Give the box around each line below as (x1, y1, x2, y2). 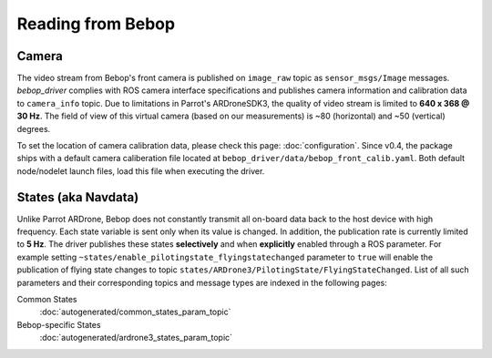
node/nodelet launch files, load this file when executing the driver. (16, 165, 265, 177)
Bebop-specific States (16, 319, 101, 330)
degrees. (16, 123, 51, 134)
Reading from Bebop (16, 14, 176, 34)
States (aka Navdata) (16, 189, 139, 205)
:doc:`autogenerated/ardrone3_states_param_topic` (39, 332, 232, 343)
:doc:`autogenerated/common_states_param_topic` (39, 306, 231, 318)
